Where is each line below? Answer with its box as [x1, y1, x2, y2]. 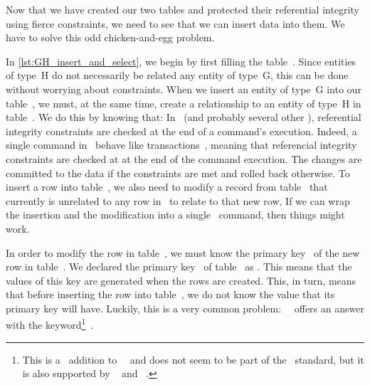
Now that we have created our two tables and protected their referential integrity [6, 2, 359, 16]
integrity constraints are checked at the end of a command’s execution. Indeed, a [6, 123, 357, 138]
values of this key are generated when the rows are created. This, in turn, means [6, 273, 356, 288]
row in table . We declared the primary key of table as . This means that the [6, 259, 352, 274]
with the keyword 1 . [6, 315, 94, 332]
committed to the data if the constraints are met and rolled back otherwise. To [6, 165, 350, 180]
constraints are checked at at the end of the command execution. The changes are [6, 151, 362, 166]
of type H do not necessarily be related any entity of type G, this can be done [6, 68, 349, 83]
